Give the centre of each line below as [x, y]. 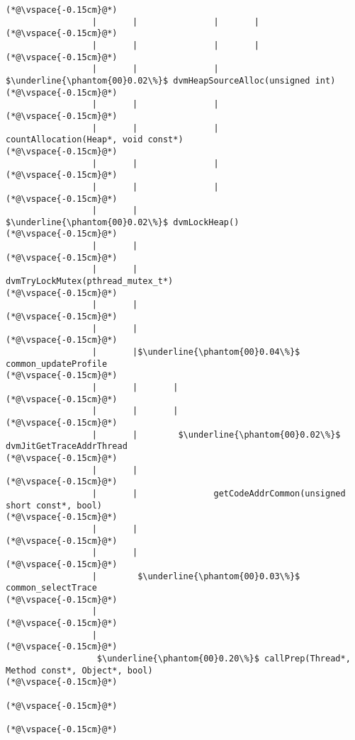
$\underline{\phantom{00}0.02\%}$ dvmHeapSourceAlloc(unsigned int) [171, 80]
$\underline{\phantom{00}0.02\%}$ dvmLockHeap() [123, 222]
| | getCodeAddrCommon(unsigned [219, 493]
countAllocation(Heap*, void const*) [95, 140]
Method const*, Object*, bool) [79, 670]
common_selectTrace [51, 588]
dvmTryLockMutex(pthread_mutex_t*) [90, 281]
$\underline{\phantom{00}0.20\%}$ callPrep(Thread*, [224, 659]
